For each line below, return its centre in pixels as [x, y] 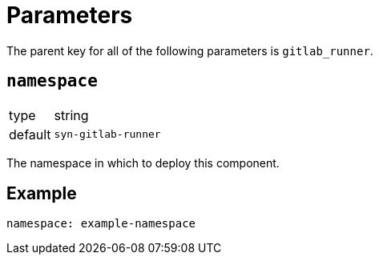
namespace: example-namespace [101, 224]
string [71, 115]
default [30, 134]
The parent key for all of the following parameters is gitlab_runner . [190, 50]
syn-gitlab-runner [107, 135]
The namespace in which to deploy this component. [143, 163]
